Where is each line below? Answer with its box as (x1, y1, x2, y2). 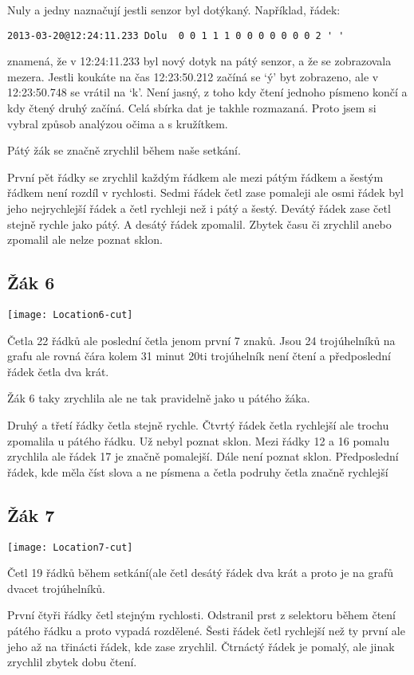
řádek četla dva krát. (7, 363, 109, 379)
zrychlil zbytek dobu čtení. (7, 653, 137, 670)
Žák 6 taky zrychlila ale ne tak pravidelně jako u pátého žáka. (7, 390, 310, 406)
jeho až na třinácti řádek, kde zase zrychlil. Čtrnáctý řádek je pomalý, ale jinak (7, 638, 395, 654)
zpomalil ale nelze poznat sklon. (7, 231, 163, 248)
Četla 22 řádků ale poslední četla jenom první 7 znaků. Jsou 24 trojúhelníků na (7, 332, 396, 348)
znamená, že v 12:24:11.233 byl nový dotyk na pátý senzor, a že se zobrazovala (7, 53, 392, 69)
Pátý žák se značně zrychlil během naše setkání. (7, 142, 241, 159)
